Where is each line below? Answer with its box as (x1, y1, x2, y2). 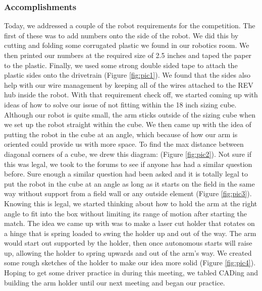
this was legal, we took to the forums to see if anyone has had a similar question (4, 158, 252, 169)
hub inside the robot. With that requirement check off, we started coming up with (4, 89, 258, 100)
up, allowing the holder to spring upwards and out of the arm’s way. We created (4, 247, 252, 258)
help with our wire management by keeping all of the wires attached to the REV (4, 79, 253, 90)
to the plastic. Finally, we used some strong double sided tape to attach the (4, 60, 238, 70)
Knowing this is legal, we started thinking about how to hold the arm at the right (4, 198, 257, 208)
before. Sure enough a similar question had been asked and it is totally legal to (4, 168, 248, 179)
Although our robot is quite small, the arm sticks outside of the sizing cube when (4, 109, 255, 120)
